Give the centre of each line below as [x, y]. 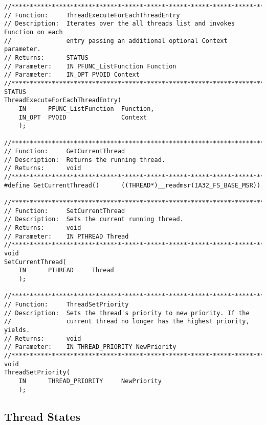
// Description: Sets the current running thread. [94, 219]
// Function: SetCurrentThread [65, 211]
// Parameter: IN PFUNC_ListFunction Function [90, 66]
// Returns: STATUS [46, 57]
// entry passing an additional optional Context [116, 41]
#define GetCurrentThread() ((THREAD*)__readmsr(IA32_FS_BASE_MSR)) [132, 185]
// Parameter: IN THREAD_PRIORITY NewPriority [90, 347]
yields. [17, 330]
